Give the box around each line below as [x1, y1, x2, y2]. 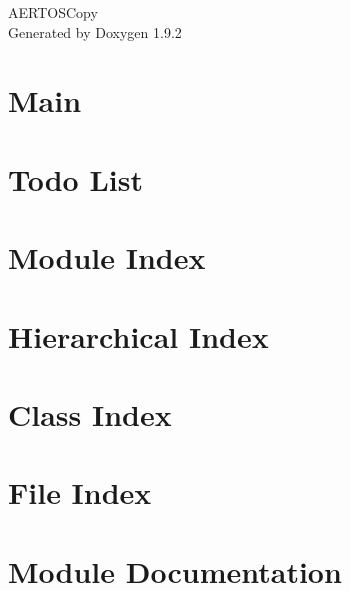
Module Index [8, 237, 206, 278]
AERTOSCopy [8, 2, 98, 22]
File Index [8, 472, 152, 513]
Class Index [8, 393, 172, 434]
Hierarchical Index [8, 315, 269, 356]
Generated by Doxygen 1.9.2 [8, 21, 182, 42]
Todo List [8, 158, 143, 199]
